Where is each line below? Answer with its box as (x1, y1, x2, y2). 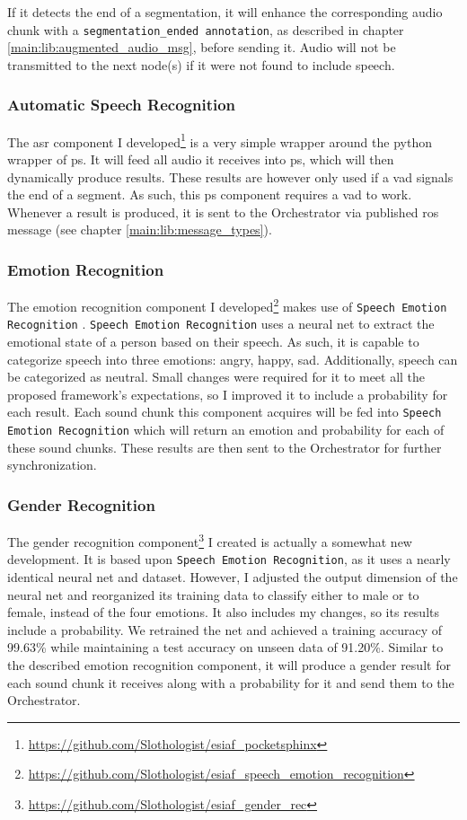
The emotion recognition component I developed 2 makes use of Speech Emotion (7, 295, 447, 315)
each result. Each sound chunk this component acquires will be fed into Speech (7, 402, 442, 421)
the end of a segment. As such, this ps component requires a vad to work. (7, 185, 412, 204)
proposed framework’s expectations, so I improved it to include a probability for (7, 384, 448, 403)
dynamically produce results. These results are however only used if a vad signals (7, 167, 454, 186)
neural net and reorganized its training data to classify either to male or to (7, 585, 419, 604)
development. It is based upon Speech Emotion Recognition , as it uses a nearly (7, 550, 451, 569)
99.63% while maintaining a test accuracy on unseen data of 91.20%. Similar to (7, 638, 444, 657)
